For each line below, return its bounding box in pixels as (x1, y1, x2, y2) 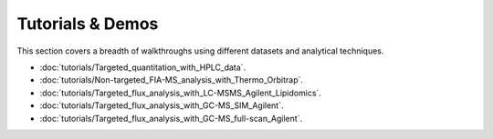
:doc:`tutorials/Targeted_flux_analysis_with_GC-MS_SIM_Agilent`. (39, 100, 284, 111)
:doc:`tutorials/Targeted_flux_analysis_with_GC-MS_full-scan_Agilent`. (39, 113, 303, 124)
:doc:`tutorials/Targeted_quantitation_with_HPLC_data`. (39, 62, 246, 73)
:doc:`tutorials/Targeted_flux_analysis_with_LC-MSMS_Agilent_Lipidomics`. (39, 87, 321, 98)
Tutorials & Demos (16, 14, 159, 34)
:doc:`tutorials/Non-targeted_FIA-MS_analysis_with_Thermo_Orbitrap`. (39, 74, 304, 85)
